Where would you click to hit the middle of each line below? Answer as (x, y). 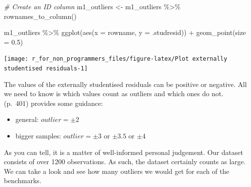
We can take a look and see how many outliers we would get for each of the (117, 171)
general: (27, 119)
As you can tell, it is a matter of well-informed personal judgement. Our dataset (124, 152)
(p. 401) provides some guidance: (54, 103)
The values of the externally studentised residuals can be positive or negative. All (125, 84)
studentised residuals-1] (46, 69)
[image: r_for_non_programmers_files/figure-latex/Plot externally (116, 59)
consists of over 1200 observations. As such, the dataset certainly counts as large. (125, 161)
